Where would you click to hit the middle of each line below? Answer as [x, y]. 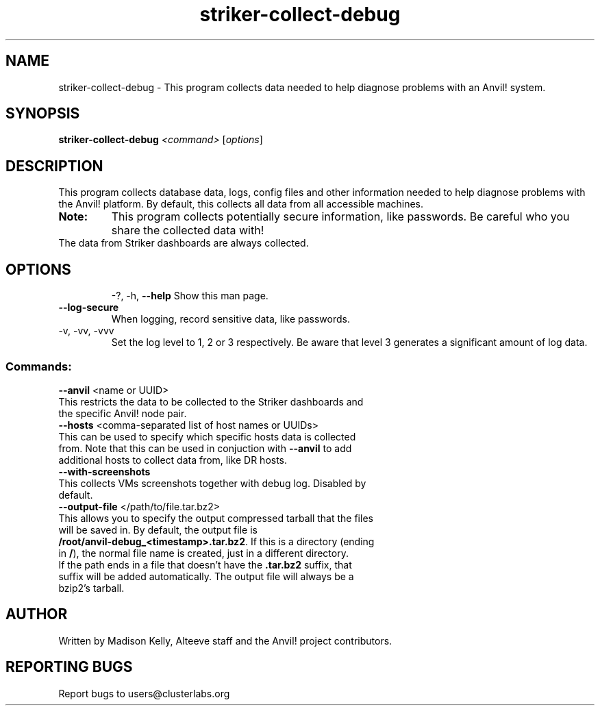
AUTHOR [37, 614]
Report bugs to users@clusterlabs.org [144, 693]
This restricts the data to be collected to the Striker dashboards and [211, 401]
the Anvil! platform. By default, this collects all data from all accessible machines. [241, 204]
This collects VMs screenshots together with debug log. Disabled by [212, 483]
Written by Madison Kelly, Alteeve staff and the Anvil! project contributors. [225, 640]
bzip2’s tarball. [91, 588]
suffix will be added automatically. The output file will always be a [206, 576]
